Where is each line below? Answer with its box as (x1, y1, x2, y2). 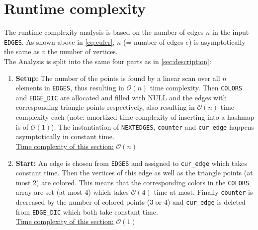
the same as (4, 46, 40, 57)
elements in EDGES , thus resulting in (15, 82, 124, 93)
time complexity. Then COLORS (150, 82, 243, 93)
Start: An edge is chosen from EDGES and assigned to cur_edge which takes (15, 157, 247, 168)
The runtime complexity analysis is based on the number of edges (4, 27, 204, 37)
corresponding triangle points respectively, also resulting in (15, 102, 195, 112)
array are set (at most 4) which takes (15, 187, 129, 197)
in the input (212, 27, 249, 37)
